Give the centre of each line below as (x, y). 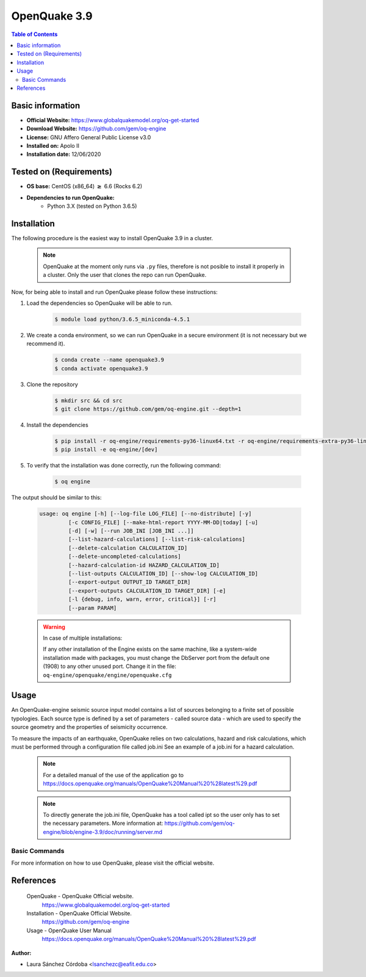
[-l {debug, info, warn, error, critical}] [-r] (142, 599)
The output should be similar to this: (56, 497)
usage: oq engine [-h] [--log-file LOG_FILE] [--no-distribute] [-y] (145, 514)
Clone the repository (52, 384)
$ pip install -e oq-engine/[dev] (106, 450)
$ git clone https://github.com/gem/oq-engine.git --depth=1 (148, 409)
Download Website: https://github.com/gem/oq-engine (96, 129)
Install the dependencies (57, 425)
